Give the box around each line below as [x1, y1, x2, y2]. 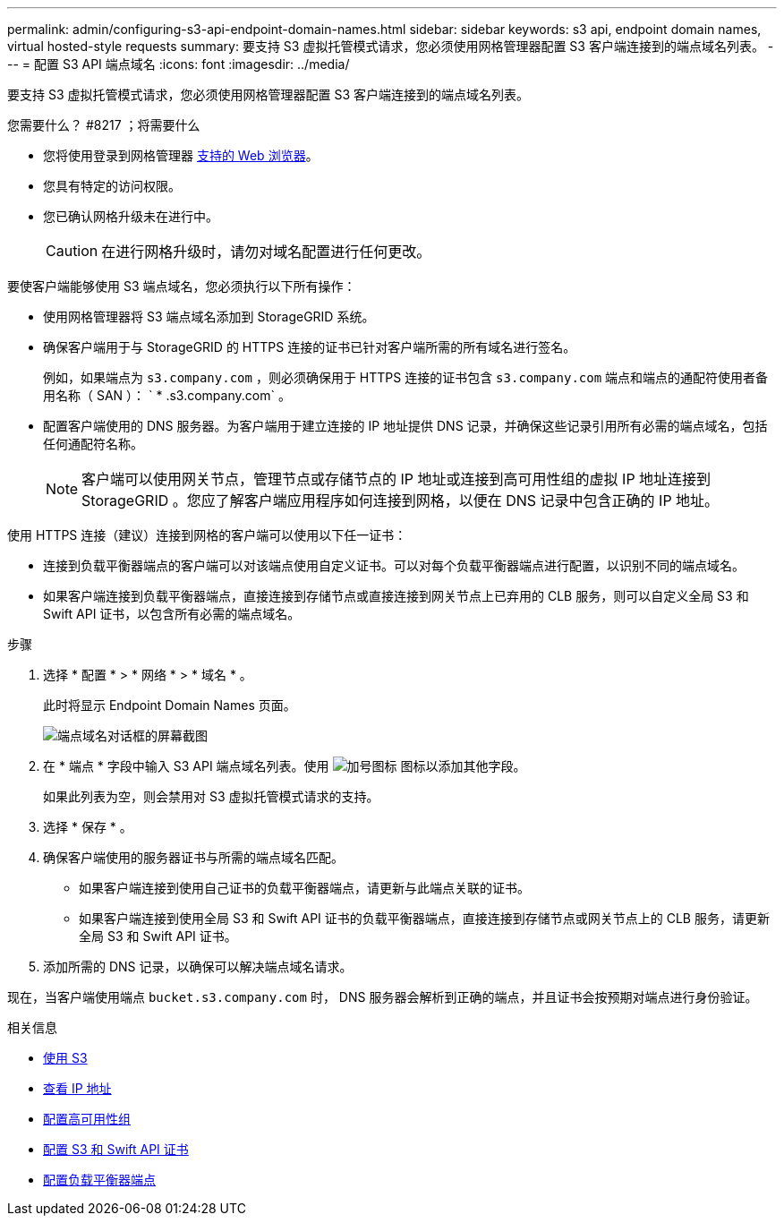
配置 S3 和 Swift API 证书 [43, 1142, 189, 1157]
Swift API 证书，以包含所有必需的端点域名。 [43, 606, 301, 621]
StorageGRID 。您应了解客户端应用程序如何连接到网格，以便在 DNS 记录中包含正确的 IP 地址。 [81, 492, 720, 509]
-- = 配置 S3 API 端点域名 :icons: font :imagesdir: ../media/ [7, 56, 350, 72]
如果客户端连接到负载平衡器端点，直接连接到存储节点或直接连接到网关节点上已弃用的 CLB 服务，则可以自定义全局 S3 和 [43, 588, 749, 603]
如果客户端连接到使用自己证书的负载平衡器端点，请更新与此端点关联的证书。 [79, 880, 530, 895]
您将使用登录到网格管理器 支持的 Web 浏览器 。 [43, 148, 319, 163]
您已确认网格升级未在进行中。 [43, 209, 218, 224]
